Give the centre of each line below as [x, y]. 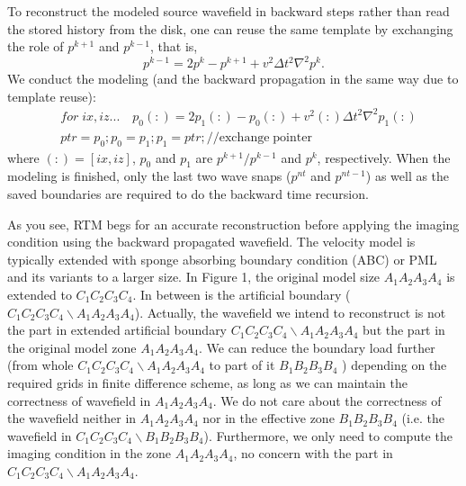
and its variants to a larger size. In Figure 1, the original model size [194, 277]
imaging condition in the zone [90, 453]
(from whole [40, 365]
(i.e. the [423, 418]
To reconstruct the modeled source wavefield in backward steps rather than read [229, 11]
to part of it [242, 365]
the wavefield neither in [72, 418]
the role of [36, 46]
